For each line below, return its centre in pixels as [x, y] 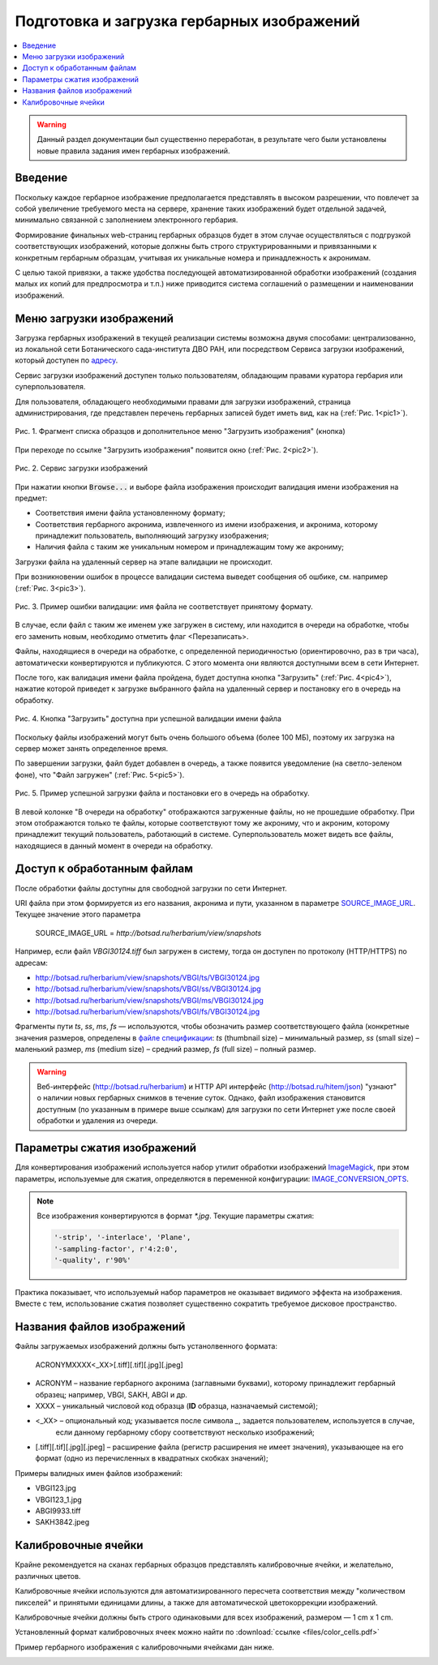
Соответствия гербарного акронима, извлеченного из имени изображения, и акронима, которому [207, 524]
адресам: [31, 963]
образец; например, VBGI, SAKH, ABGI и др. [112, 1394]
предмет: [31, 498]
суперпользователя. [50, 387]
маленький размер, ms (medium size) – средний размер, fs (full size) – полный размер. [165, 1049]
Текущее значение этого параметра [78, 914]
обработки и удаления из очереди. [97, 1121]
